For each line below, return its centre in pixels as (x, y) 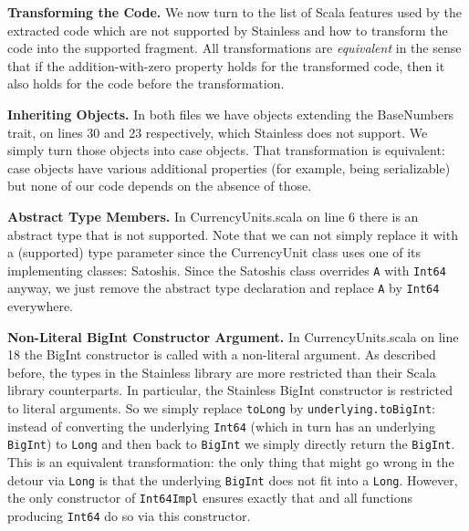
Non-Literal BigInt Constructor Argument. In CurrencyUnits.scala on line (233, 336)
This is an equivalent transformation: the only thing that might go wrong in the (231, 461)
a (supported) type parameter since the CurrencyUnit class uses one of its (214, 252)
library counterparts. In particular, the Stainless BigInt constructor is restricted (230, 390)
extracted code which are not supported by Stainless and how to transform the (228, 30)
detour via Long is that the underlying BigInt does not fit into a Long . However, (233, 479)
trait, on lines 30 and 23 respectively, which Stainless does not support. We (218, 132)
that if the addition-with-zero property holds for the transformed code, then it (226, 65)
